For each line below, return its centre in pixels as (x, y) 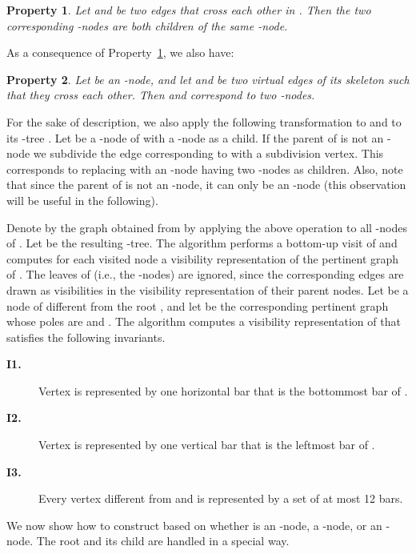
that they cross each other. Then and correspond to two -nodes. (161, 95)
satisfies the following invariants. (86, 337)
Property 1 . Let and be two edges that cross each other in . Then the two (189, 10)
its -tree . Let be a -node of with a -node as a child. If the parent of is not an (195, 137)
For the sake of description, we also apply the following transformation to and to (204, 121)
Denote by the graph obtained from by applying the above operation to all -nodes (207, 227)
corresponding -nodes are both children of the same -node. (147, 25)
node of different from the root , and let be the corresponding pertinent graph (198, 305)
